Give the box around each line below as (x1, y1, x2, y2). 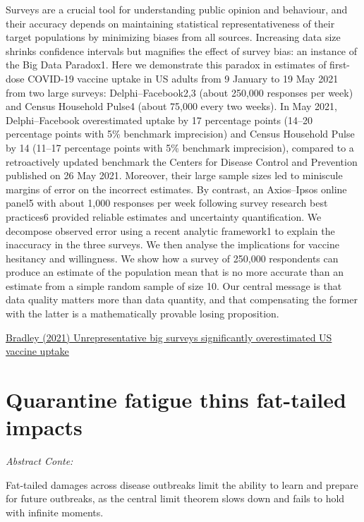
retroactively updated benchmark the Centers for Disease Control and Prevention (6, 154, 358, 169)
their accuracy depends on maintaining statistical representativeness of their (6, 16, 335, 30)
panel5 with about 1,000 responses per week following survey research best (6, 195, 328, 210)
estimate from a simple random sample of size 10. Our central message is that (6, 278, 342, 293)
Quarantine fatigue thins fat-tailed (6, 385, 346, 414)
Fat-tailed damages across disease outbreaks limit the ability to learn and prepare (6, 477, 358, 492)
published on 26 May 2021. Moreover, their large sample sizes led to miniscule (6, 168, 343, 183)
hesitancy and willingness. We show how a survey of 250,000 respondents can (6, 250, 339, 265)
